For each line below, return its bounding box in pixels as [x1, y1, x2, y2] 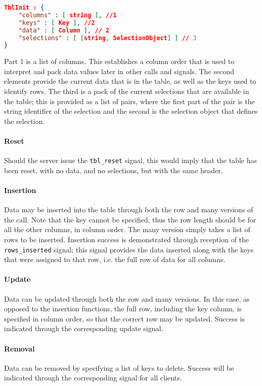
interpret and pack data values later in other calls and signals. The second [4, 66, 234, 76]
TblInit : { [4, 4, 44, 11]
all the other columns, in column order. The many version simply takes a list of [4, 224, 250, 235]
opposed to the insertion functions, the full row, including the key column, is [4, 303, 242, 314]
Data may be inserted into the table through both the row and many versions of [4, 204, 253, 215]
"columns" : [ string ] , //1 [18, 11, 117, 19]
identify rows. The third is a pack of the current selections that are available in [4, 86, 249, 96]
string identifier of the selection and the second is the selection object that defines [4, 106, 258, 116]
